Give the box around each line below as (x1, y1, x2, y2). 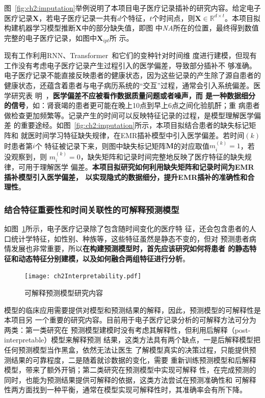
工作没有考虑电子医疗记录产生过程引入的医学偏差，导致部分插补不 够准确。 (4, 60, 256, 70)
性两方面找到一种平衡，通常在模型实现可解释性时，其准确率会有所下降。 (4, 384, 247, 395)
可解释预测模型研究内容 (24, 287, 103, 298)
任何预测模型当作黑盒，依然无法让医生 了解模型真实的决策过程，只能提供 (4, 344, 249, 355)
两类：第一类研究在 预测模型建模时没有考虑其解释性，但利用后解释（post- (4, 324, 251, 335)
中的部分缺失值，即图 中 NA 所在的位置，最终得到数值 (82, 22, 259, 33)
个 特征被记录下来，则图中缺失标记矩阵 (35, 140, 166, 151)
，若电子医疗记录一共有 (39, 12, 118, 23)
